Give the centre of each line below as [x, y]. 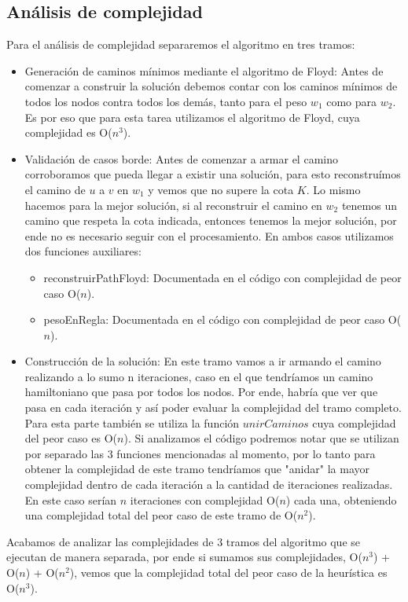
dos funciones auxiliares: [83, 251]
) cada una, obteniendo [341, 499]
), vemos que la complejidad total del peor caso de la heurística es [228, 573]
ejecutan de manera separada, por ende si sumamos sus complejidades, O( [184, 557]
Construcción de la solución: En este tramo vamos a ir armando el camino [203, 361]
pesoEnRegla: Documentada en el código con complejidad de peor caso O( [222, 319]
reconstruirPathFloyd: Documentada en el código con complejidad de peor [222, 277]
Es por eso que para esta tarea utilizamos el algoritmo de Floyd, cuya [192, 117]
